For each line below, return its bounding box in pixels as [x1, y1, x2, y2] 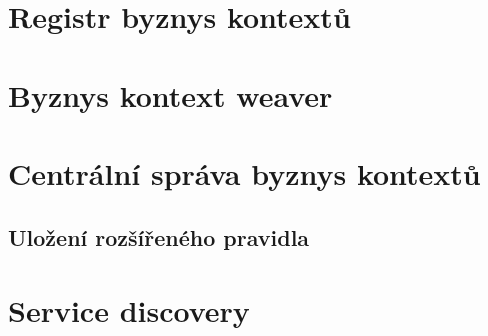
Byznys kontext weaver [8, 74, 333, 115]
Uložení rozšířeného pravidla [8, 221, 310, 252]
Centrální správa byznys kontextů [8, 152, 481, 193]
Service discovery [8, 290, 250, 331]
